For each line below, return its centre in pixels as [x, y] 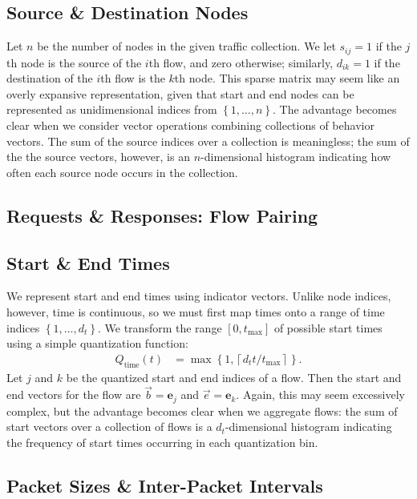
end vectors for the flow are [74, 394]
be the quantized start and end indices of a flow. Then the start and [234, 377]
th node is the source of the [74, 62]
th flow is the [133, 78]
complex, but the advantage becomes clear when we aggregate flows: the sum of [202, 410]
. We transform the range [160, 327]
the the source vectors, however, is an [98, 157]
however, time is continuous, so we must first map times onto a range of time [196, 311]
